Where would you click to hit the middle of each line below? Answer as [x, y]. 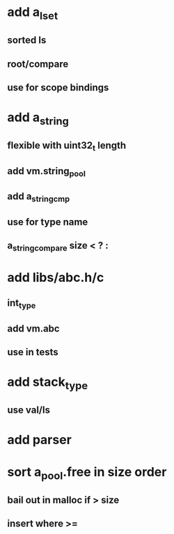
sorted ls [27, 40]
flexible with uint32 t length [67, 147]
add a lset [33, 13]
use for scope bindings [58, 87]
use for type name [48, 222]
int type [22, 304]
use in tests [33, 352]
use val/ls [29, 410]
